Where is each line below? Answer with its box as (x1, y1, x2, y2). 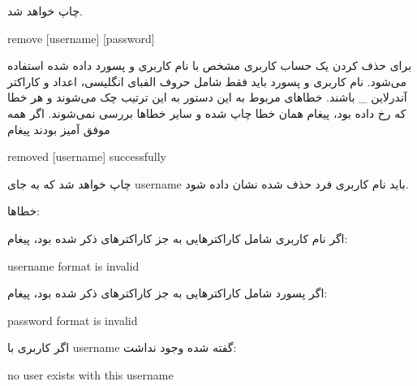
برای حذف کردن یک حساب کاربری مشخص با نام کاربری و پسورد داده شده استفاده (7, 57, 412, 74)
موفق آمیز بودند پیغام (7, 120, 110, 137)
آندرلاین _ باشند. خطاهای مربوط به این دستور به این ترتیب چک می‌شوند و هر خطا (7, 89, 407, 106)
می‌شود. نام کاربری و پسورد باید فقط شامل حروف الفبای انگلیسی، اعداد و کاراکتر (7, 72, 406, 89)
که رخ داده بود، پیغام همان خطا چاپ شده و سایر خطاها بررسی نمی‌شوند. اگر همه (7, 104, 406, 121)
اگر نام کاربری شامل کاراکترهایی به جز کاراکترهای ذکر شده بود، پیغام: (7, 229, 348, 246)
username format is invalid (7, 257, 140, 274)
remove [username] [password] (7, 29, 155, 46)
